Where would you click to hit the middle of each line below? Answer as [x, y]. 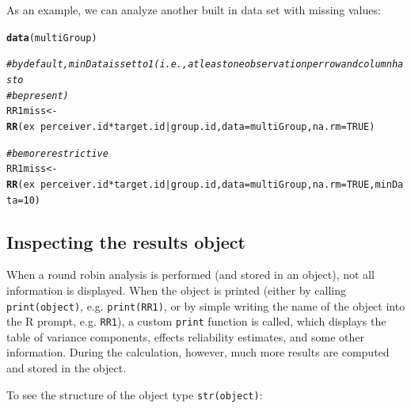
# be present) [38, 95]
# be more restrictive [57, 153]
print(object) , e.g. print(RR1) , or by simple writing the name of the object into [206, 305]
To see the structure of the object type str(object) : [135, 394]
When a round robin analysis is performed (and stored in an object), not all [190, 275]
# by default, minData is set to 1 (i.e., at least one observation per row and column [199, 65]
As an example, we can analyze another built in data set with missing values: [194, 10]
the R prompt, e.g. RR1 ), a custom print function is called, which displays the [196, 321]
